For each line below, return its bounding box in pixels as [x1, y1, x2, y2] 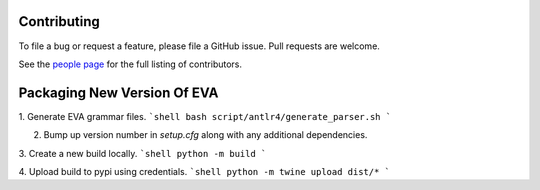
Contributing [18, 13, 100, 30]
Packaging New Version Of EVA [18, 84, 219, 101]
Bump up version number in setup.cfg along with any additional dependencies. [43, 129, 368, 141]
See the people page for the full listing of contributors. [18, 58, 243, 70]
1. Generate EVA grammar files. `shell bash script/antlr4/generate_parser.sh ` [18, 110, 392, 122]
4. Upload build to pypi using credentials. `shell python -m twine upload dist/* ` [18, 165, 390, 177]
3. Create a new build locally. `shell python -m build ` [18, 147, 267, 159]
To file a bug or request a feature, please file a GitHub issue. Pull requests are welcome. [18, 40, 380, 52]
